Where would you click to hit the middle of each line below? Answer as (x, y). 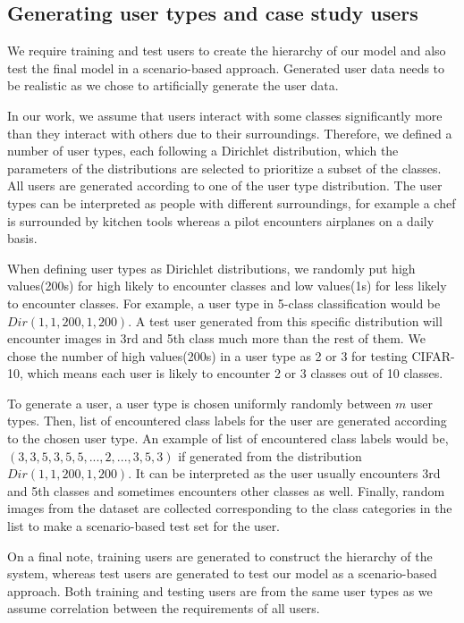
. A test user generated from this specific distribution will (285, 320)
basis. (22, 238)
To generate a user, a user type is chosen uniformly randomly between (199, 403)
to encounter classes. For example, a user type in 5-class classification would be (224, 303)
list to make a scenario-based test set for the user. (144, 526)
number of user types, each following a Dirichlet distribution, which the (203, 151)
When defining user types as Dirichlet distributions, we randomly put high (211, 268)
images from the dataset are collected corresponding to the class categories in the (230, 508)
